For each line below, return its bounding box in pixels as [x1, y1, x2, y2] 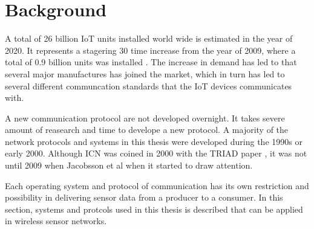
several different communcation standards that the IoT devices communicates [5, 79, 292, 92]
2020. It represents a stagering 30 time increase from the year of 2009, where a [5, 44, 296, 56]
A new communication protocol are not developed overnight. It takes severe [5, 111, 285, 124]
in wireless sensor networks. [5, 214, 107, 227]
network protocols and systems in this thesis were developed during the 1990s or [5, 135, 303, 147]
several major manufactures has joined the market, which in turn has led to [5, 67, 285, 80]
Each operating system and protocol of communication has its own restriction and [5, 179, 309, 192]
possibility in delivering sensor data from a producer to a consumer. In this [5, 191, 283, 204]
